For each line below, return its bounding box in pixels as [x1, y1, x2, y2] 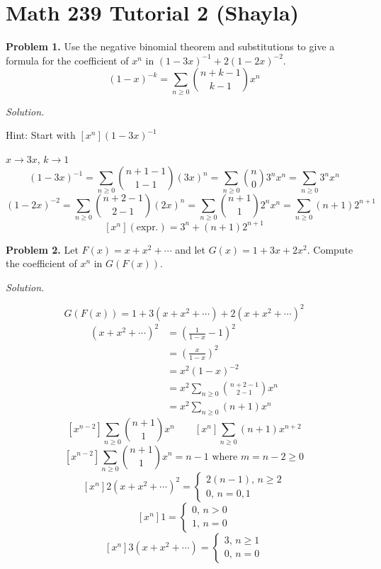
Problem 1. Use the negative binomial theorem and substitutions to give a [6, 39, 335, 54]
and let [175, 242, 205, 257]
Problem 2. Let [6, 242, 79, 257]
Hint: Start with [6, 128, 76, 142]
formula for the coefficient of [6, 52, 129, 67]
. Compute [307, 242, 353, 257]
